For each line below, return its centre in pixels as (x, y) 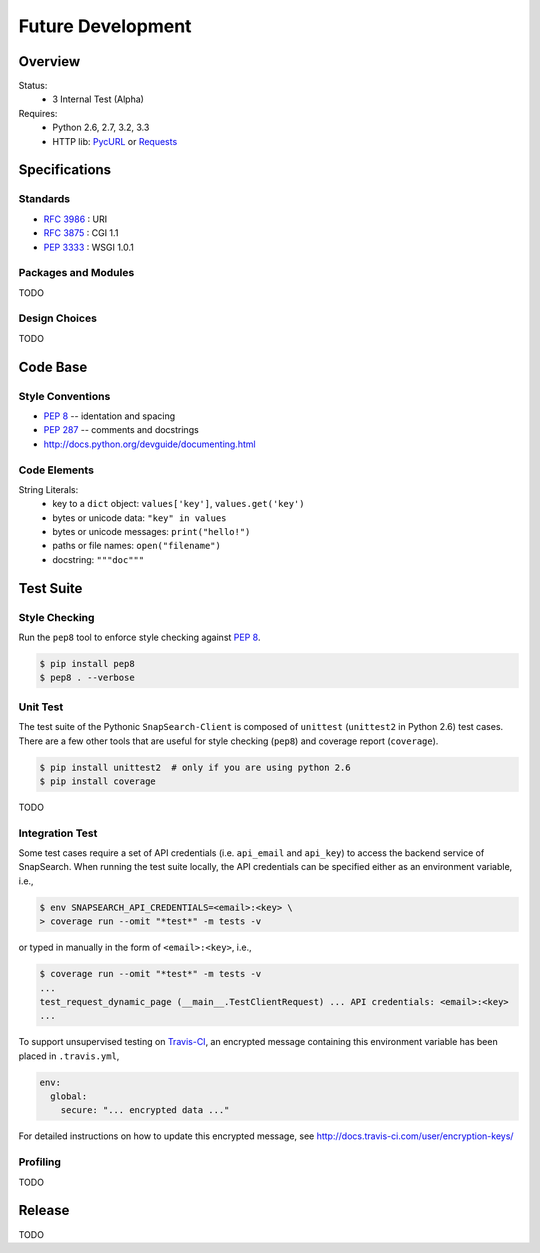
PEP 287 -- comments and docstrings (121, 430)
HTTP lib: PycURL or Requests (115, 141)
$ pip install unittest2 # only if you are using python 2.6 (195, 767)
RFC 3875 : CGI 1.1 (81, 233)
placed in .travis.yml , (69, 1056)
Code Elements (56, 470)
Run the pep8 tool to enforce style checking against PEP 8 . (139, 637)
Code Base (53, 366)
